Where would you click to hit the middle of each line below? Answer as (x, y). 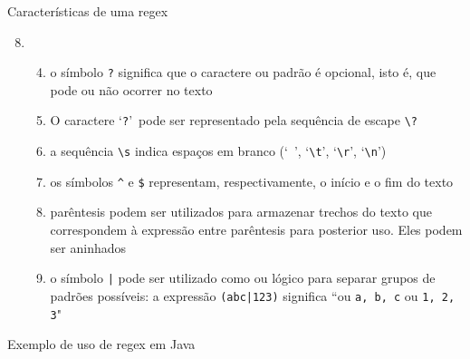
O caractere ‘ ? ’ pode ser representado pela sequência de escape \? (234, 120)
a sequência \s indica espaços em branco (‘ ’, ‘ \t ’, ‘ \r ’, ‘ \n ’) (218, 151)
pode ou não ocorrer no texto (131, 89)
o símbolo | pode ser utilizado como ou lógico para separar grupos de (243, 278)
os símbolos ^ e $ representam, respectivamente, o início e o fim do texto (252, 181)
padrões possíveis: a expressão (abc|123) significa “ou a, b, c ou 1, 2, (253, 295)
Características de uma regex (88, 11)
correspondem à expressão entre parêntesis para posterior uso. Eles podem (256, 229)
